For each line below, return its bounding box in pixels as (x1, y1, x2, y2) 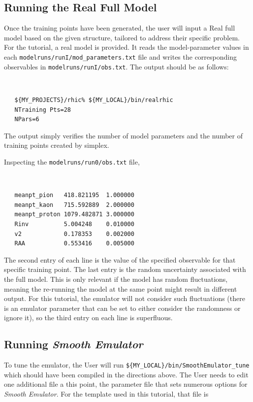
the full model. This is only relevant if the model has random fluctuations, (4, 273, 228, 284)
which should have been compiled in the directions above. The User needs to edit (4, 369, 249, 379)
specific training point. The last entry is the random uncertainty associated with (4, 264, 246, 274)
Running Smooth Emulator (4, 336, 143, 352)
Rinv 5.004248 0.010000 (14, 221, 134, 228)
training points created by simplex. (4, 140, 109, 150)
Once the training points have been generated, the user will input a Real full (4, 23, 235, 33)
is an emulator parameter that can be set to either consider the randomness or (4, 302, 241, 313)
